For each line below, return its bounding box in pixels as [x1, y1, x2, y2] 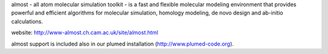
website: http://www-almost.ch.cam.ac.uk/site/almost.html [11, 29, 159, 36]
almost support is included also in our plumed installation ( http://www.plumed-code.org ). [11, 40, 234, 47]
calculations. [11, 18, 43, 25]
